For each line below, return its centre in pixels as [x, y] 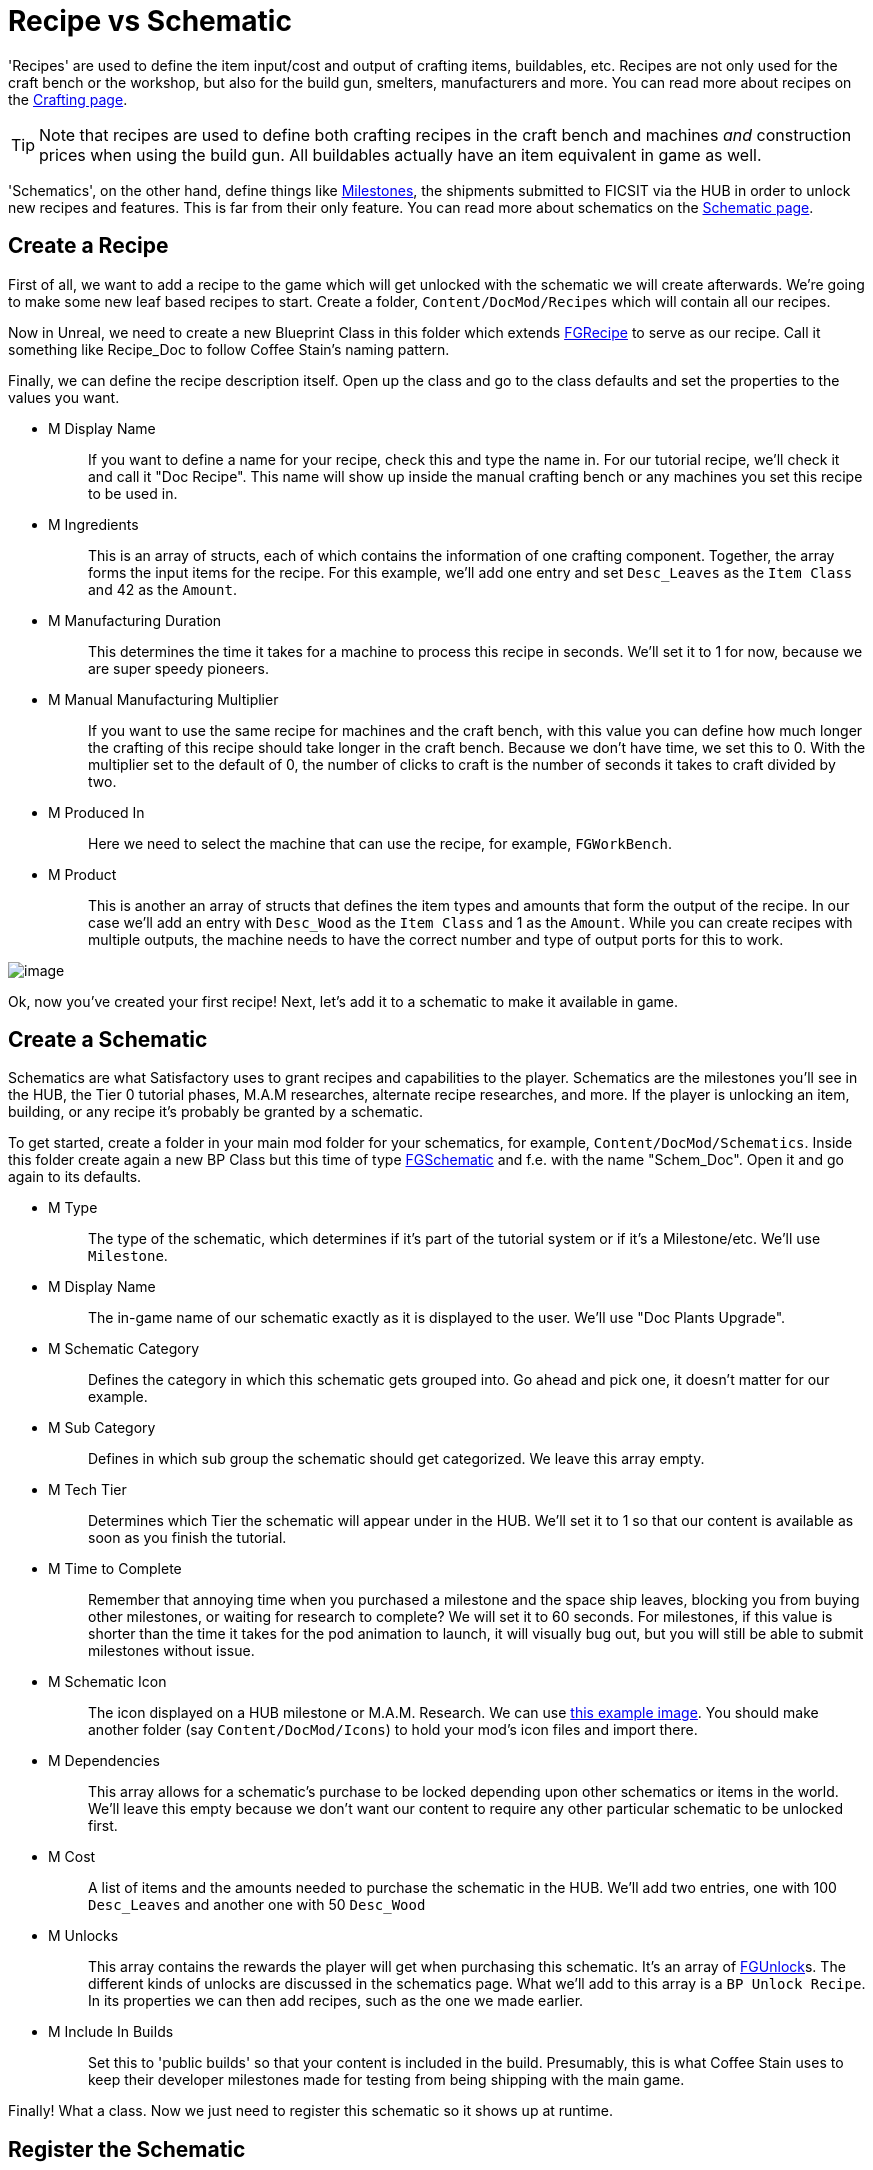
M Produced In [96, 812]
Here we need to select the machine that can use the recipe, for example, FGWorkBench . [380, 843]
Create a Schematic [108, 1040]
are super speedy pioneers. [178, 668]
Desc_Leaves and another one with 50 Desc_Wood [257, 1905]
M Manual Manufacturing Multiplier [163, 699]
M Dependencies [104, 1761]
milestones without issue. [171, 1651]
